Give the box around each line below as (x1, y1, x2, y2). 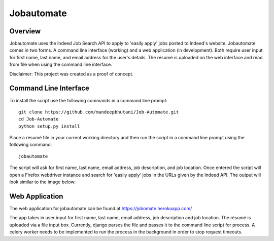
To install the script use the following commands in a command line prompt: (9, 97, 167, 103)
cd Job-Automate (18, 116, 59, 122)
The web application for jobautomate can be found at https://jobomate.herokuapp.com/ (9, 205, 192, 211)
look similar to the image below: (9, 179, 76, 185)
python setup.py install (18, 123, 80, 129)
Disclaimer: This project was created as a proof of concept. (9, 71, 134, 77)
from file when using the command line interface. (9, 61, 113, 68)
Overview (9, 27, 41, 35)
